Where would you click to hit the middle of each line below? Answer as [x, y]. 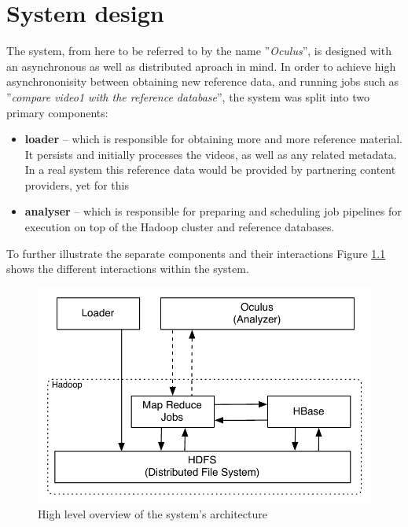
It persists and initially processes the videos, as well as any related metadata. [211, 154]
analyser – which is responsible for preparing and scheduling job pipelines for [213, 211]
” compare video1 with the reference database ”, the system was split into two [188, 96]
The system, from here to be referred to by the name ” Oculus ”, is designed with [199, 51]
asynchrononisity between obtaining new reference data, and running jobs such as [203, 81]
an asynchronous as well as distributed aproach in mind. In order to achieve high [201, 66]
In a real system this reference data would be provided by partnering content [210, 170]
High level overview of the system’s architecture [153, 514]
